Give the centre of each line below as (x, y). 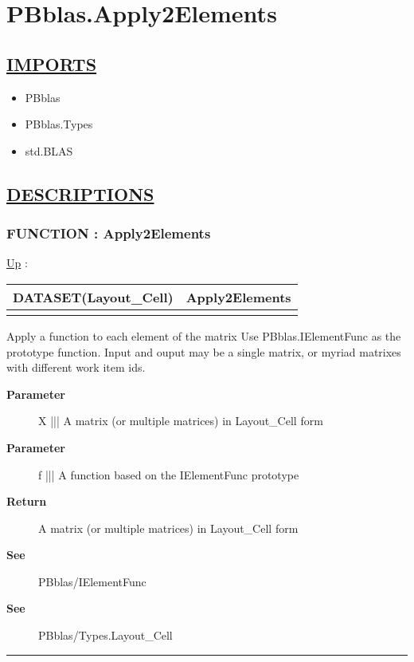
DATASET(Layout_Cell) (93, 297)
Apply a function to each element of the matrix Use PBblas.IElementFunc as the (204, 335)
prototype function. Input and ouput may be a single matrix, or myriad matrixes (204, 351)
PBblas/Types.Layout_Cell (105, 635)
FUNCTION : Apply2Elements (109, 233)
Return (27, 501)
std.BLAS (49, 150)
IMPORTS (52, 63)
